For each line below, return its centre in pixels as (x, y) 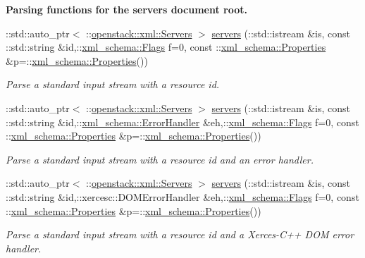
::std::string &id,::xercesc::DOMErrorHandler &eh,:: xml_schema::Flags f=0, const (182, 196)
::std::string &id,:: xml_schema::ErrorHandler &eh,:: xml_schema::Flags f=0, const (182, 122)
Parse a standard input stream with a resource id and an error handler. (160, 159)
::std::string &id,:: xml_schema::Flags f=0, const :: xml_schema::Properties (166, 47)
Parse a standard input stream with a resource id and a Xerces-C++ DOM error (180, 234)
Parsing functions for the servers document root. (127, 9)
